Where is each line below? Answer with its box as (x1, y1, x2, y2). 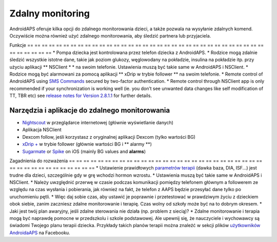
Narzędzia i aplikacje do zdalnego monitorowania (9, 106, 170, 115)
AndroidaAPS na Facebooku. (9, 229, 70, 236)
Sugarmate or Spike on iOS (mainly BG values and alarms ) (22, 148, 146, 154)
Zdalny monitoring (9, 8, 90, 19)
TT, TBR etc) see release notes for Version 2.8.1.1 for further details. (9, 92, 152, 99)
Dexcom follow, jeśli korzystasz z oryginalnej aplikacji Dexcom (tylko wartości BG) (22, 134, 196, 140)
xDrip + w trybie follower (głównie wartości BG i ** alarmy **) (22, 141, 152, 147)
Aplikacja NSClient (22, 126, 62, 133)
